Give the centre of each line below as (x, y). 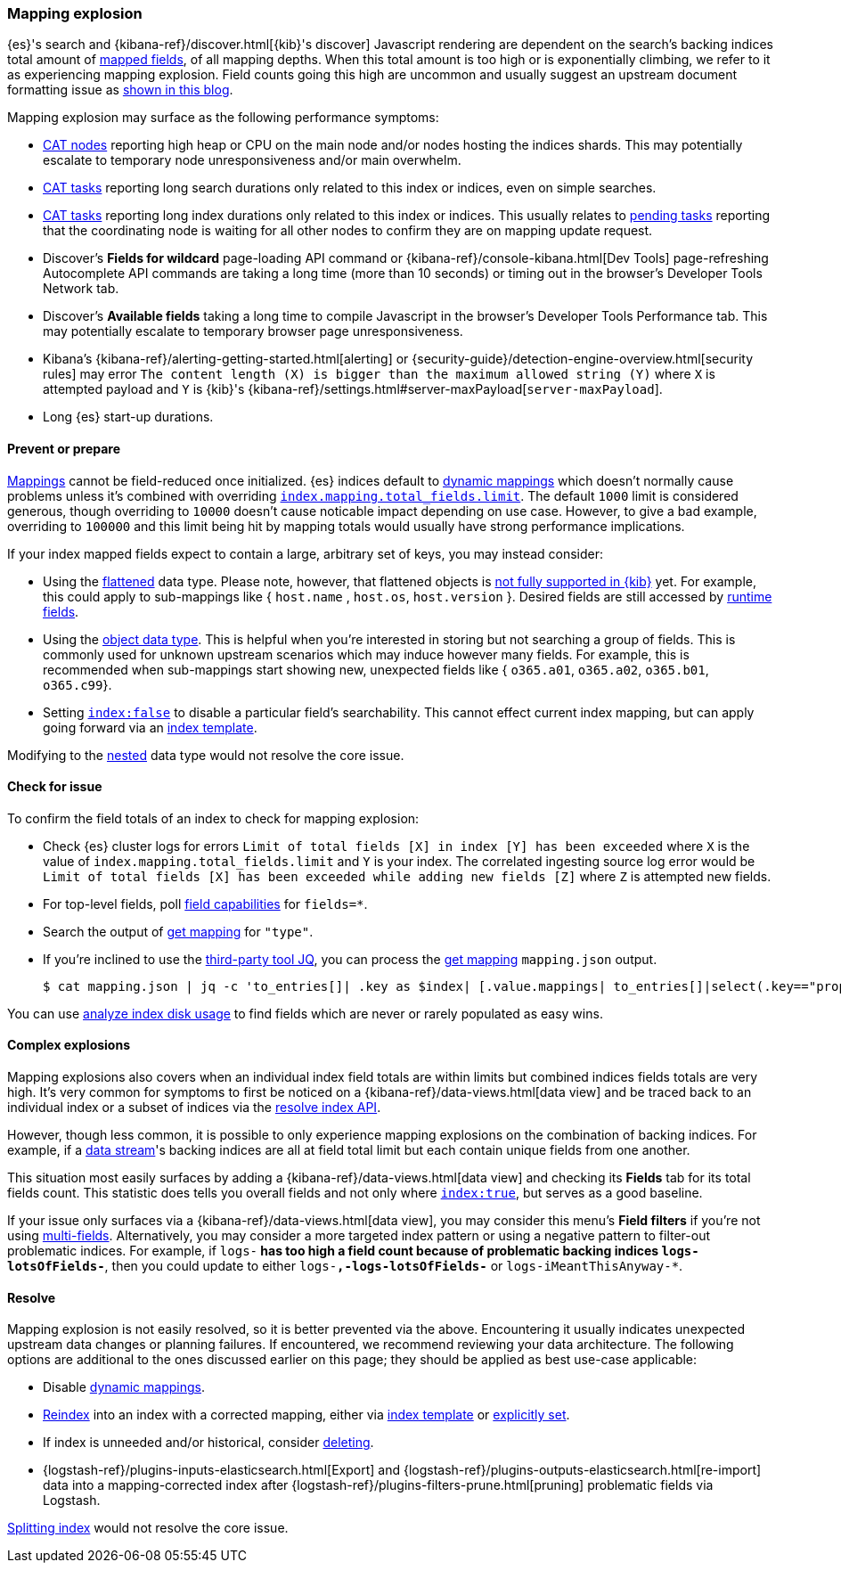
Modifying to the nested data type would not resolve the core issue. (206, 755)
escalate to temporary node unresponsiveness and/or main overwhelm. (252, 160)
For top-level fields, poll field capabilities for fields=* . (205, 904)
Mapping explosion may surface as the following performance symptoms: (223, 118)
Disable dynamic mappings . (124, 1387)
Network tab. (81, 289)
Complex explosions (69, 1045)
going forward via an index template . (150, 727)
